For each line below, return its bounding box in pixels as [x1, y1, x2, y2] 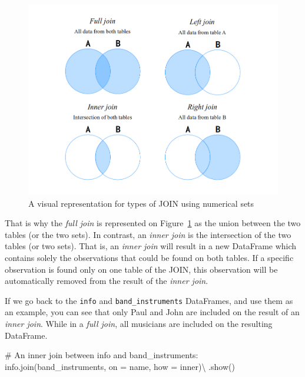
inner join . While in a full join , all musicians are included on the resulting [5, 318, 273, 330]
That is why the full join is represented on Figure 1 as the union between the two [5, 217, 301, 229]
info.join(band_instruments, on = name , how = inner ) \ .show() [5, 360, 235, 372]
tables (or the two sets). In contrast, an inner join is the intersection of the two [5, 228, 291, 240]
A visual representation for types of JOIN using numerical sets [28, 197, 254, 209]
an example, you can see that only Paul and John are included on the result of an [5, 306, 300, 318]
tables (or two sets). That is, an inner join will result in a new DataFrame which [5, 240, 297, 252]
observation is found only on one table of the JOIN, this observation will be [5, 263, 278, 275]
